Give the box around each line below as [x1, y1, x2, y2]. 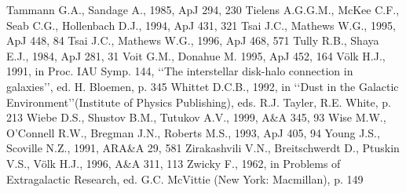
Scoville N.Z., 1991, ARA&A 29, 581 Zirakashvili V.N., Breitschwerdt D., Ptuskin [6, 140, 400, 156]
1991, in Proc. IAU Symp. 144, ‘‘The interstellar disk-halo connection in [6, 63, 353, 79]
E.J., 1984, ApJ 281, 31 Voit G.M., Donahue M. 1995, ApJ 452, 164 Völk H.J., [6, 47, 386, 64]
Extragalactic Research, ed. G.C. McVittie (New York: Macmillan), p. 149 [6, 170, 364, 187]
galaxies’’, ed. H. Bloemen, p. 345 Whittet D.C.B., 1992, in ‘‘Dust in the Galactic [6, 78, 399, 94]
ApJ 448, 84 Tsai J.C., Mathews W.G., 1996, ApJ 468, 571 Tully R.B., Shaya [6, 32, 379, 49]
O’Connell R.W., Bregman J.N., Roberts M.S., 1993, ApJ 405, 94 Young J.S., [6, 124, 380, 140]
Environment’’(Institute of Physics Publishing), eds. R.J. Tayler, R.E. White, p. [6, 93, 391, 110]
